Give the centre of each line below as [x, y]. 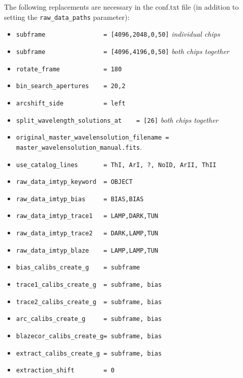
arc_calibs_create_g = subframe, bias [89, 319]
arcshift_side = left [71, 103]
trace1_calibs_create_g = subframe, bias [89, 285]
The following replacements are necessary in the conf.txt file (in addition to [121, 7]
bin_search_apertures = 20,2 [71, 86]
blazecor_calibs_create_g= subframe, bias [89, 336]
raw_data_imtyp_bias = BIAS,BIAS [80, 199]
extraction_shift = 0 [65, 371]
